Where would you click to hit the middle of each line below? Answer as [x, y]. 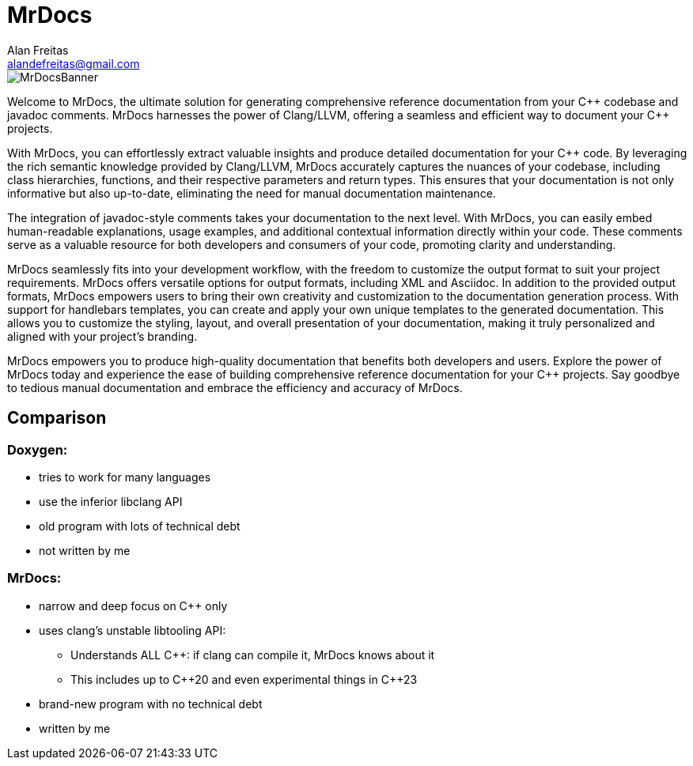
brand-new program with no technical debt [151, 704]
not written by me [85, 550]
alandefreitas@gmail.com [74, 63]
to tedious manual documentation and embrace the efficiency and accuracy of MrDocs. [235, 387]
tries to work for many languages [125, 477]
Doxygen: [38, 449]
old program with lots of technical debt [140, 526]
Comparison [57, 418]
